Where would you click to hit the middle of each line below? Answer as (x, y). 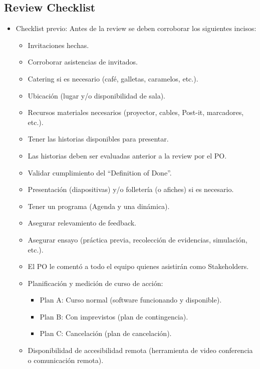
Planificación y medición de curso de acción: (95, 283)
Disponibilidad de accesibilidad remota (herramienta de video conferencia (140, 350)
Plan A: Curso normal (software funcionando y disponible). (131, 300)
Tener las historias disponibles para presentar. (98, 139)
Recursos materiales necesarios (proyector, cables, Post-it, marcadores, (136, 112)
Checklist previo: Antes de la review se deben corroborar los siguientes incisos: (136, 28)
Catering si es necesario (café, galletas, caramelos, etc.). (113, 78)
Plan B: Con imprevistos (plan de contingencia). (114, 316)
